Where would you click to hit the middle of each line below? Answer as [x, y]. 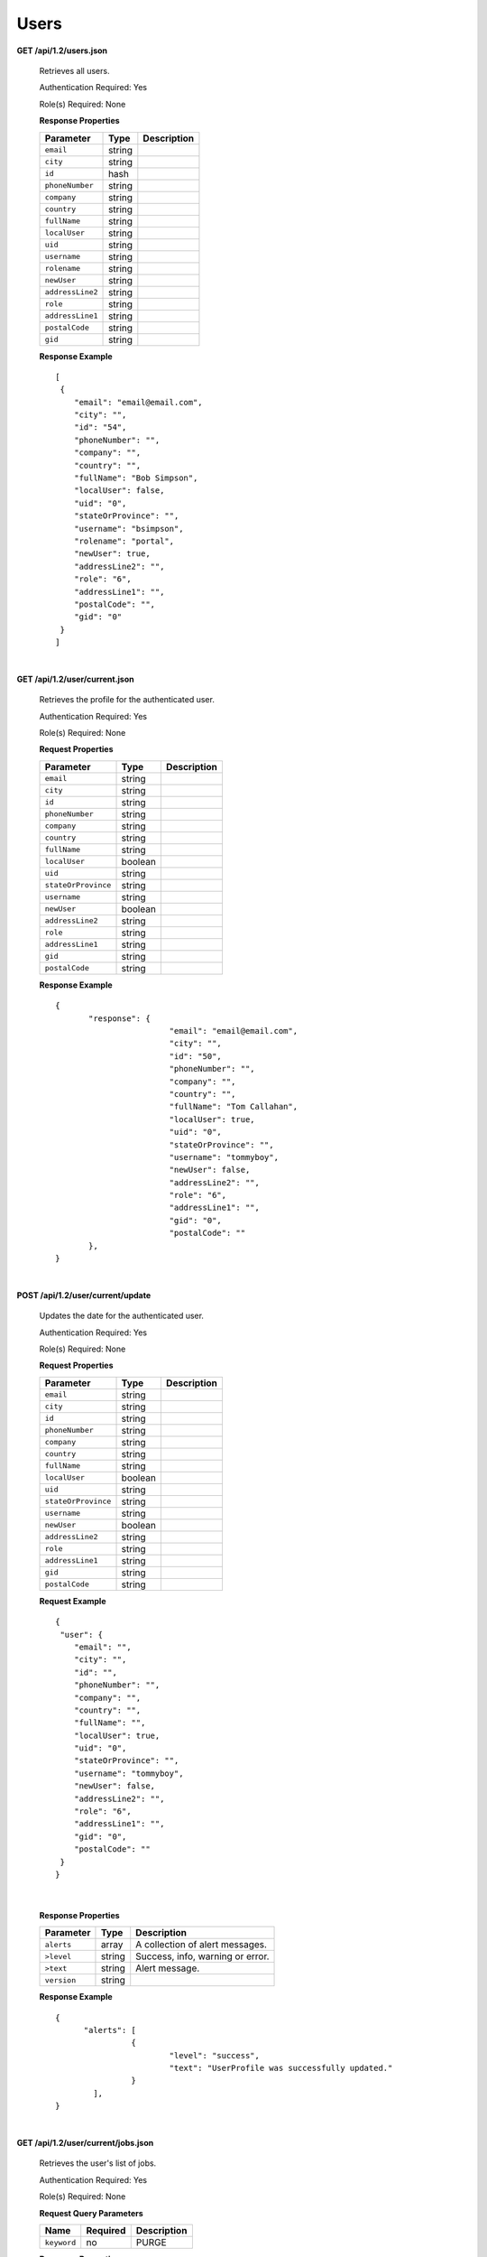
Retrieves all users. [74, 70]
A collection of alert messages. [202, 1945]
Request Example [73, 1601]
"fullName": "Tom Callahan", [233, 1107]
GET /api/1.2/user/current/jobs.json [85, 2143]
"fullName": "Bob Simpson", [136, 478]
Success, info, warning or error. [202, 1956]
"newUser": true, [112, 554]
